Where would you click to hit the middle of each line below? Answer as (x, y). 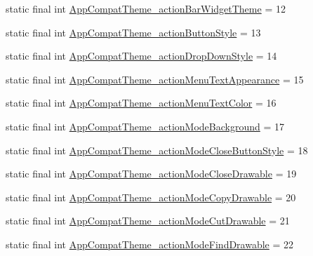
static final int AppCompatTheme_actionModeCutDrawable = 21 (148, 221)
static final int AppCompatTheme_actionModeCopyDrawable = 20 (151, 197)
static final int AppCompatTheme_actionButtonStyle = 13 (133, 32)
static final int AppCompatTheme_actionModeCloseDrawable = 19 (151, 174)
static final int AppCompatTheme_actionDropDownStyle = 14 (141, 56)
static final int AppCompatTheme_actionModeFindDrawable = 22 (150, 244)
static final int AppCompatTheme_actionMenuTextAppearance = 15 (155, 79)
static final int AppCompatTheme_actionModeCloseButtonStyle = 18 (157, 150)
